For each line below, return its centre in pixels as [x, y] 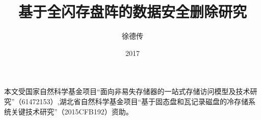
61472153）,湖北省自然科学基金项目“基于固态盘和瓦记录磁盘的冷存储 [135, 101]
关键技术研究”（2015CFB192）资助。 [72, 111]
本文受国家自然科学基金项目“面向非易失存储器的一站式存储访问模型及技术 [127, 91]
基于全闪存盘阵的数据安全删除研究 [132, 11]
